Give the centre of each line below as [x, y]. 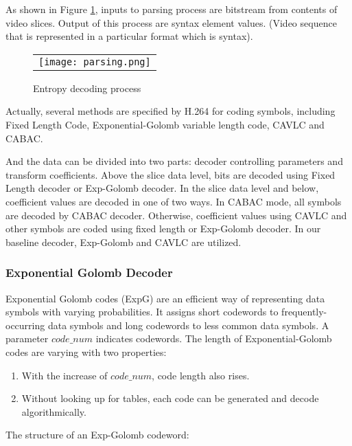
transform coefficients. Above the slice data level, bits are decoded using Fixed [171, 174]
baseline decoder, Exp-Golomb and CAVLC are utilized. [124, 242]
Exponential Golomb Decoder [89, 272]
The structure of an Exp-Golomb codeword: [97, 435]
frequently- [304, 312]
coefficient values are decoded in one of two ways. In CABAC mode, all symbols [174, 201]
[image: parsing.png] [95, 62]
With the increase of [64, 375]
